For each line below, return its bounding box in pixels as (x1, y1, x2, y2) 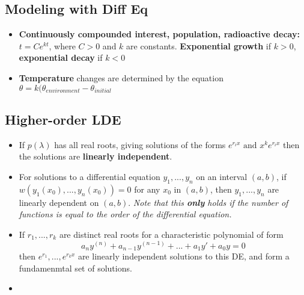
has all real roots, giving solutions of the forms (54, 138, 226, 151)
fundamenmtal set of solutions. (19, 261, 132, 274)
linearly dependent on (19, 196, 99, 208)
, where (49, 39, 76, 52)
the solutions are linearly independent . (19, 150, 172, 163)
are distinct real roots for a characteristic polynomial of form (59, 228, 284, 240)
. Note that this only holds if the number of (128, 196, 288, 208)
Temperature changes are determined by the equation (19, 71, 223, 84)
